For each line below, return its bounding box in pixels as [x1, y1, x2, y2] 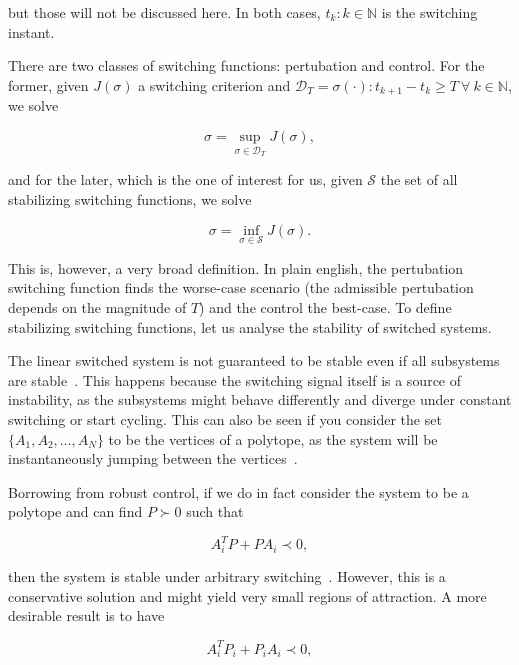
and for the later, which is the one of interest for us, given [8, 169, 363, 190]
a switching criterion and [138, 74, 291, 95]
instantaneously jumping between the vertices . [8, 448, 298, 469]
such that [186, 501, 244, 522]
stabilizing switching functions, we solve [8, 189, 252, 210]
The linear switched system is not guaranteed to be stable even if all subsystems [8, 350, 500, 371]
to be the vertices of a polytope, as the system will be [108, 428, 438, 449]
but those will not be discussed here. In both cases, [8, 2, 321, 22]
